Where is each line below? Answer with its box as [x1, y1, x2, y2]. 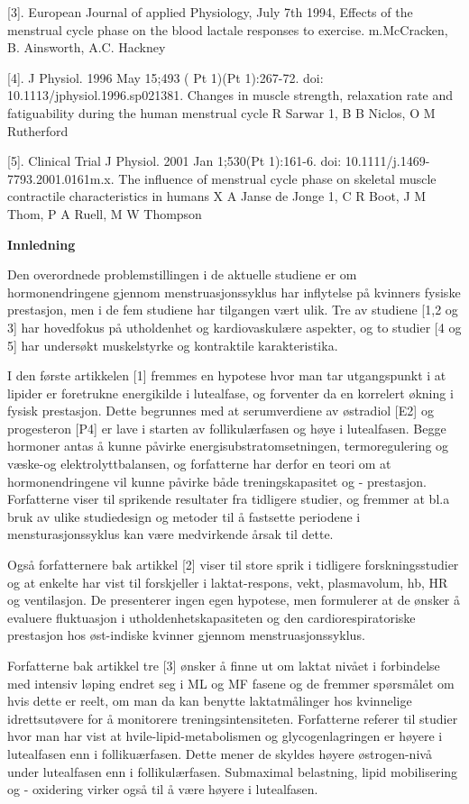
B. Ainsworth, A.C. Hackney [7, 38, 166, 57]
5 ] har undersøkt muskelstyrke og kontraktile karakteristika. [7, 335, 338, 354]
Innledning [7, 234, 76, 253]
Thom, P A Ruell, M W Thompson [7, 204, 202, 223]
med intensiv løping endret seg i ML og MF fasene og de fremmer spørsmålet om [7, 673, 455, 692]
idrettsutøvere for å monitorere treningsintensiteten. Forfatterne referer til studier [7, 708, 458, 727]
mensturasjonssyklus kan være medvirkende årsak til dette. [7, 525, 334, 544]
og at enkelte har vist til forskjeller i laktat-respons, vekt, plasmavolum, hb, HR [7, 572, 448, 591]
